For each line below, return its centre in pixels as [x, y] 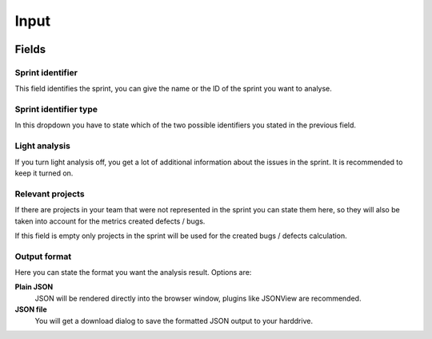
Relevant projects [50, 194]
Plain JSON [34, 287]
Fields [30, 49]
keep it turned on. [44, 173]
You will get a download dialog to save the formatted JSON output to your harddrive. [174, 321]
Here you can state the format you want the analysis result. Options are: [133, 272]
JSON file [31, 309]
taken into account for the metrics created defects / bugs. [110, 221]
